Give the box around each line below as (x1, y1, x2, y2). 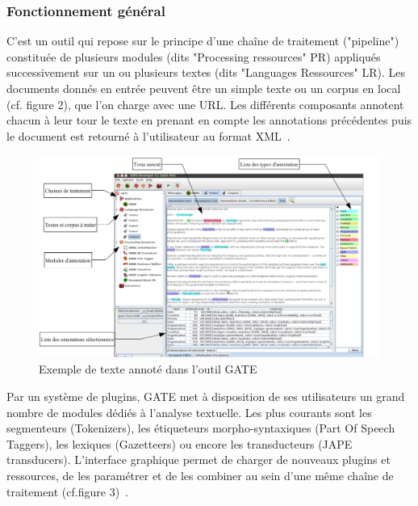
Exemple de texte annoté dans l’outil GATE (39, 361, 257, 377)
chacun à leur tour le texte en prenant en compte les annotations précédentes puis (6, 112, 412, 129)
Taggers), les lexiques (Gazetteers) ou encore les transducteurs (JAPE (6, 435, 353, 452)
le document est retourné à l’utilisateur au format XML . (6, 127, 291, 144)
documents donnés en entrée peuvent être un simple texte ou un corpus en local (6, 80, 401, 96)
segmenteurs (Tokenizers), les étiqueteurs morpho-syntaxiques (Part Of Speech (6, 420, 395, 436)
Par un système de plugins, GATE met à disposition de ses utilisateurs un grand (6, 388, 405, 405)
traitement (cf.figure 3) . (6, 483, 128, 500)
